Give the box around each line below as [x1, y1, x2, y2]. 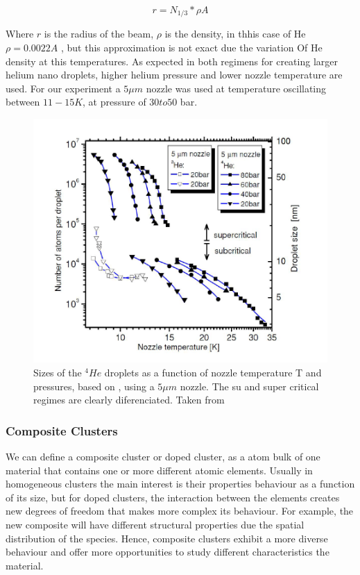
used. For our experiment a [6, 81, 121, 95]
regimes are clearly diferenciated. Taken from [33, 392, 225, 407]
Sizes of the [33, 365, 82, 379]
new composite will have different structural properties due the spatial [6, 517, 305, 531]
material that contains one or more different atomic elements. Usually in [6, 462, 313, 477]
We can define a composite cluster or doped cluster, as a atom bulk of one [6, 449, 320, 463]
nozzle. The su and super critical [180, 378, 319, 393]
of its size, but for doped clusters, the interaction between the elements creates [6, 490, 340, 504]
